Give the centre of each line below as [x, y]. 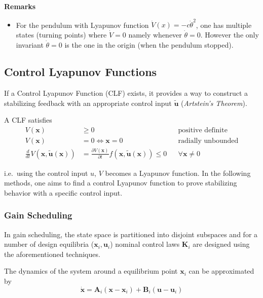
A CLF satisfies [28, 120]
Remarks [20, 6]
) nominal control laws [145, 244]
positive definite [203, 131]
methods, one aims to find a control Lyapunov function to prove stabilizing [121, 183]
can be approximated [221, 271]
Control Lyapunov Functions [81, 72]
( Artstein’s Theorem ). [214, 103]
